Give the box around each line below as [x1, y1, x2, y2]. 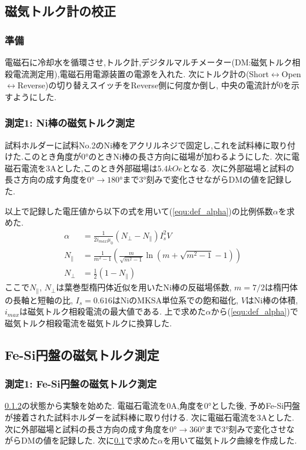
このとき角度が [23, 150, 81, 163]
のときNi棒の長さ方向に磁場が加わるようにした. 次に [88, 150, 292, 163]
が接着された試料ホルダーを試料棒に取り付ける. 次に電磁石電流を [5, 411, 257, 423]
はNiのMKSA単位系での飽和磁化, [112, 293, 238, 306]
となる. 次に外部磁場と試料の [182, 161, 294, 174]
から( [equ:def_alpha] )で [211, 305, 298, 317]
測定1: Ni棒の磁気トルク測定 [5, 115, 135, 130]
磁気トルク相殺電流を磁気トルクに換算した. [5, 316, 172, 329]
